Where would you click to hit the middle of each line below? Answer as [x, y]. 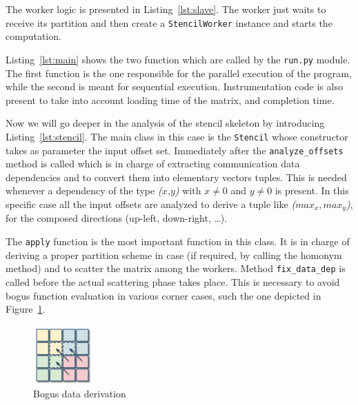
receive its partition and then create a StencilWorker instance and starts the [169, 22]
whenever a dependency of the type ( [84, 190]
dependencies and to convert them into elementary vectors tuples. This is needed [176, 177]
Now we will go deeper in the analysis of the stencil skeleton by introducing [165, 123]
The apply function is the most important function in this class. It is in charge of [178, 241]
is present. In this [312, 190]
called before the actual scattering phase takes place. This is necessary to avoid [173, 281]
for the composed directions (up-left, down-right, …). [117, 218]
